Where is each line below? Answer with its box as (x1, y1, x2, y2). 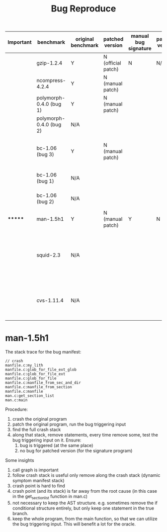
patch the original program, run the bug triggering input (12, 421, 126, 428)
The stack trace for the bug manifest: (5, 349, 82, 355)
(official (103, 60, 121, 67)
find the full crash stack (12, 427, 61, 433)
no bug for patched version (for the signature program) (19, 448, 133, 454)
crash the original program (12, 416, 67, 422)
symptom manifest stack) (12, 478, 65, 484)
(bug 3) (36, 151, 55, 158)
